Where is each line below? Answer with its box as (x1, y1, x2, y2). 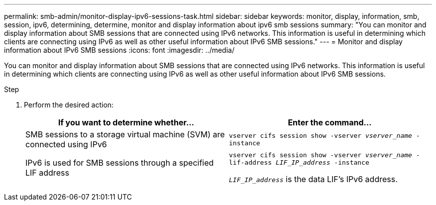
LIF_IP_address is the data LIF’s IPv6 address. (229, 174, 398, 184)
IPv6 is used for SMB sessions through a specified (25, 158, 214, 168)
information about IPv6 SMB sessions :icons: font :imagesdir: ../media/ (4, 46, 234, 54)
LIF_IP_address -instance (275, 159, 369, 166)
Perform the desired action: (24, 101, 114, 109)
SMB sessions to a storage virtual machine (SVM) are (25, 129, 225, 139)
